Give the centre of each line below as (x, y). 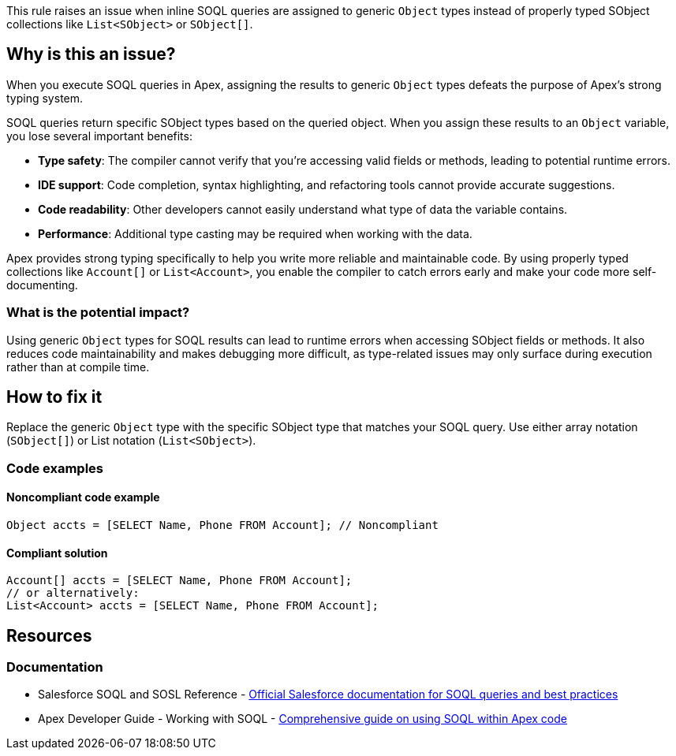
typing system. (45, 98)
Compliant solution (57, 553)
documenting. (42, 285)
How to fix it (54, 397)
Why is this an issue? (91, 54)
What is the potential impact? (98, 313)
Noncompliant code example (83, 497)
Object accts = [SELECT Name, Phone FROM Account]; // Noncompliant (222, 525)
